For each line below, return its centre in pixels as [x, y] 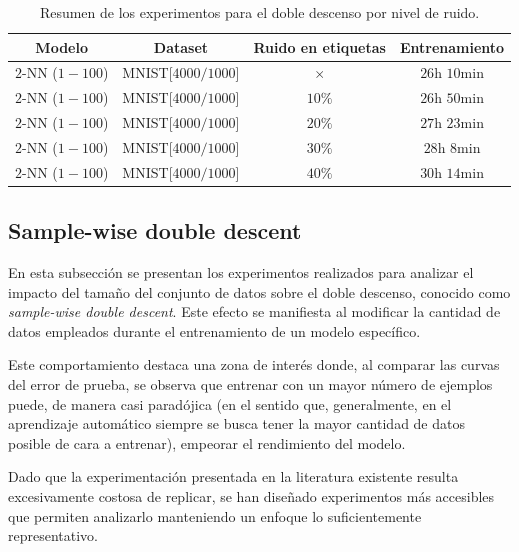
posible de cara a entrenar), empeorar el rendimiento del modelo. [207, 442]
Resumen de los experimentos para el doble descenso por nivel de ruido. [259, 12]
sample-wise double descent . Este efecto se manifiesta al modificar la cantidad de [254, 311]
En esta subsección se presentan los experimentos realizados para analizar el [241, 272]
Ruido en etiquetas [319, 46]
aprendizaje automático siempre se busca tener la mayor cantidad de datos [236, 423]
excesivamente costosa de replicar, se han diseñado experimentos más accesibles [251, 496]
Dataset [181, 46]
